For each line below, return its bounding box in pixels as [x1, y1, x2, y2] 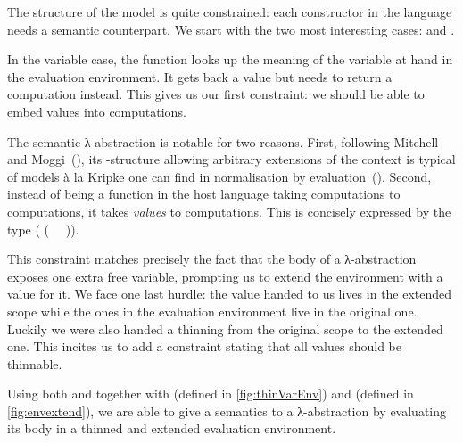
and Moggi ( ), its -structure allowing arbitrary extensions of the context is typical [7, 150, 456, 168]
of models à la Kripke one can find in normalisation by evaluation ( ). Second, [7, 167, 432, 185]
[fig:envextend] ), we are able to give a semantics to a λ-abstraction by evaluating [7, 401, 446, 420]
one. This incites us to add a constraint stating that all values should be [7, 337, 401, 356]
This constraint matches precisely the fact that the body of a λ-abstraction [7, 250, 417, 268]
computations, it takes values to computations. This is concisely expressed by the [7, 201, 451, 220]
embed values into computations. [7, 102, 186, 120]
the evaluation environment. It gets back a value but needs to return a [7, 67, 393, 86]
